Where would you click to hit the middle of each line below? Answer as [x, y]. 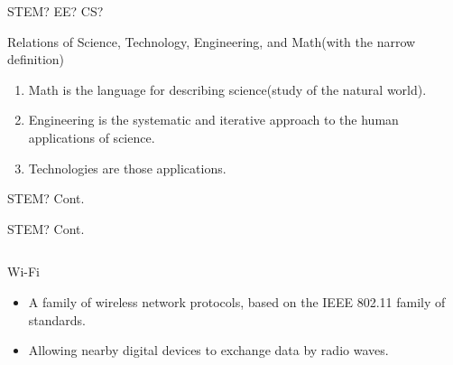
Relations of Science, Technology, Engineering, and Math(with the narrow [212, 41]
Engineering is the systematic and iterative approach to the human [213, 120]
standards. [57, 319]
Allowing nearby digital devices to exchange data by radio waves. [208, 350]
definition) [36, 59]
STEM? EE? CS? [55, 11]
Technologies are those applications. [127, 168]
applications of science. [92, 137]
